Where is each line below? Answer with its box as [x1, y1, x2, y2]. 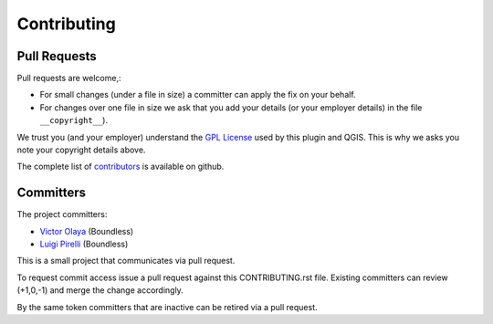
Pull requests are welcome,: [16, 73, 121, 84]
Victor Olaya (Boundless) [39, 225, 134, 236]
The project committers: [16, 209, 108, 220]
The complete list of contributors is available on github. [16, 161, 225, 172]
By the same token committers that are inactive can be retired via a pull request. [16, 301, 319, 312]
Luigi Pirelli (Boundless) [39, 238, 129, 250]
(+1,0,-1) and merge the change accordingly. [16, 285, 184, 296]
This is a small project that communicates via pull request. [16, 256, 236, 267]
